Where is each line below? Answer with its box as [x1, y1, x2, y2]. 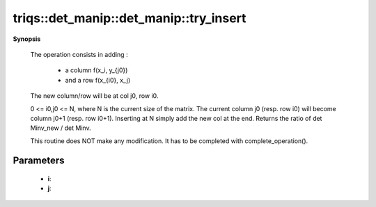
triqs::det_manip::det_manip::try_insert [13, 10, 246, 26]
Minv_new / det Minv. [30, 124, 91, 132]
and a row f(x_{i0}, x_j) [65, 76, 131, 84]
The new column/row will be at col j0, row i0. [30, 92, 159, 100]
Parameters [13, 155, 65, 167]
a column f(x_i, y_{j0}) [65, 66, 128, 74]
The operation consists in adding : [30, 50, 128, 58]
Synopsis [13, 35, 41, 43]
